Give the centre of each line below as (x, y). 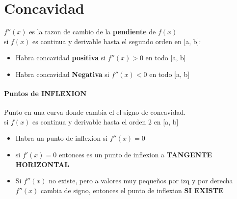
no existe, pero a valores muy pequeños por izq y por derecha (141, 181)
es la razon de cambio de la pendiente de (92, 32)
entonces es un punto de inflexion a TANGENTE (135, 155)
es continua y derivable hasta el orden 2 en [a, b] (105, 121)
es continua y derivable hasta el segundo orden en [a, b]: (117, 41)
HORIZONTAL (42, 164)
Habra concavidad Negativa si (62, 74)
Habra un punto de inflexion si (62, 138)
